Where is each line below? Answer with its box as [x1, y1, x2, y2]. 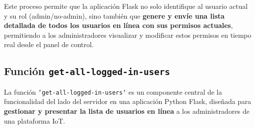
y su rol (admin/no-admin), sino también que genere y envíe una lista [4, 10, 225, 21]
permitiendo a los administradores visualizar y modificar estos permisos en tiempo [4, 29, 252, 40]
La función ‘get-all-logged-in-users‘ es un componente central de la [4, 86, 222, 97]
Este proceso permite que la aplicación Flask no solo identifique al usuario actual [4, 1, 248, 11]
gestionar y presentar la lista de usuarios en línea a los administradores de [4, 106, 250, 116]
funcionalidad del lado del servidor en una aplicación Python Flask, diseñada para [4, 96, 251, 106]
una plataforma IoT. [4, 115, 65, 126]
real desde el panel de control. [4, 39, 94, 50]
